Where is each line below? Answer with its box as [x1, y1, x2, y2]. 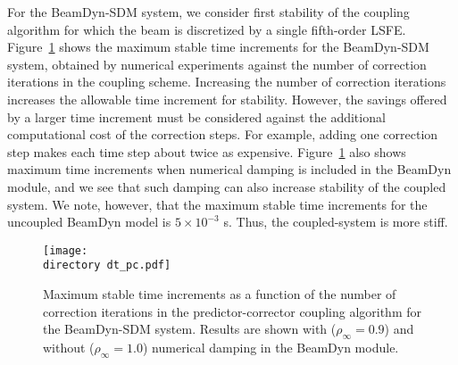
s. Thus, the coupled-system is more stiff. [223, 212, 448, 231]
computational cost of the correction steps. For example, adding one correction [7, 125, 438, 144]
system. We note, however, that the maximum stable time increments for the [7, 195, 428, 213]
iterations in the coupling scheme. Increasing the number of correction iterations [7, 72, 446, 91]
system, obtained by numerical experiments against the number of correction [7, 54, 427, 73]
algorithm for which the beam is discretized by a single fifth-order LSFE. [7, 20, 406, 38]
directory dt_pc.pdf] [43, 259, 171, 272]
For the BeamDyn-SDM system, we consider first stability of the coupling [7, 3, 410, 21]
